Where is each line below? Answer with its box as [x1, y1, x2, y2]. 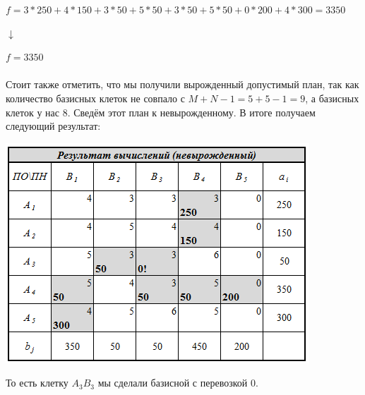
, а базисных [305, 90, 359, 105]
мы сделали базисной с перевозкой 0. [97, 375, 258, 390]
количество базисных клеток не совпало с [6, 90, 185, 105]
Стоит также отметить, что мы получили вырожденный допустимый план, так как [6, 77, 359, 92]
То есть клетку [6, 375, 68, 390]
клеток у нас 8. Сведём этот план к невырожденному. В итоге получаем [6, 104, 316, 119]
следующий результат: [6, 119, 101, 133]
